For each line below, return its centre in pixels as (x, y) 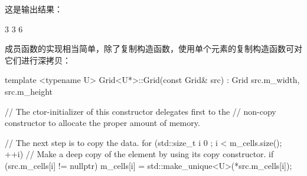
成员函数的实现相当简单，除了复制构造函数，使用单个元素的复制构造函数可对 (153, 49)
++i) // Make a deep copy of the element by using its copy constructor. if (139, 154)
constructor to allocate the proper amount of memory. (102, 123)
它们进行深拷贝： (38, 60)
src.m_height (29, 91)
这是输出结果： (34, 9)
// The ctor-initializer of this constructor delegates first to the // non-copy (141, 111)
